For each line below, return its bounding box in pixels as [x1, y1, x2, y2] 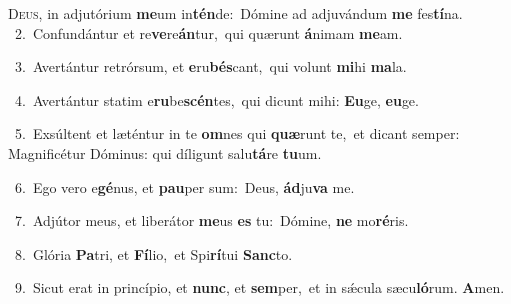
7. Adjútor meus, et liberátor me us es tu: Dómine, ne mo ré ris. [14, 210, 409, 231]
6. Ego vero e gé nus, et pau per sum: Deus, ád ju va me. [14, 176, 355, 197]
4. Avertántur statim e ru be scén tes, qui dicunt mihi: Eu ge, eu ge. [14, 89, 419, 110]
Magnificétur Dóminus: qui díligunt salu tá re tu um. [8, 142, 322, 163]
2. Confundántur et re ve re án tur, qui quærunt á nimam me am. [14, 22, 403, 43]
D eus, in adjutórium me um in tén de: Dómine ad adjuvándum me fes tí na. [8, 3, 463, 23]
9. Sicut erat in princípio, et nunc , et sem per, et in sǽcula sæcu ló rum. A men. [14, 277, 505, 298]
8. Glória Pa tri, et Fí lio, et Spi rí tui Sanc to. [14, 243, 293, 264]
